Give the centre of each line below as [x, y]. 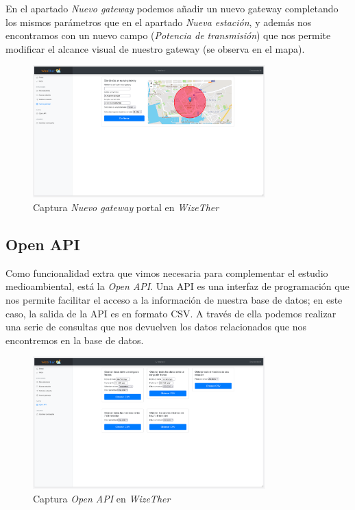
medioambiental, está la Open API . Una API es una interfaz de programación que [177, 286]
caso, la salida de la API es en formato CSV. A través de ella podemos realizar [171, 313]
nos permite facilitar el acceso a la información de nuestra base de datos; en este [174, 299]
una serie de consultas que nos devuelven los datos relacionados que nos [156, 327]
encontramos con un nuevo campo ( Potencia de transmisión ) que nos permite [168, 35]
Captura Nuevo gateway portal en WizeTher [126, 207]
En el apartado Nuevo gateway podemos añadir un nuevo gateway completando [172, 8]
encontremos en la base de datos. [75, 340]
